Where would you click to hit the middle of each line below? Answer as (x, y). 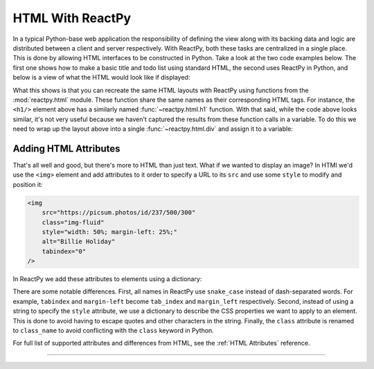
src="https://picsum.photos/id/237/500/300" (119, 213)
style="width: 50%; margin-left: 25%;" (110, 232)
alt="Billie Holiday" (79, 242)
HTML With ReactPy (72, 18)
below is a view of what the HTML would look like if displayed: (101, 78)
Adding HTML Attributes (66, 148)
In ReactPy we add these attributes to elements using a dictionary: (107, 279)
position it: (28, 184)
